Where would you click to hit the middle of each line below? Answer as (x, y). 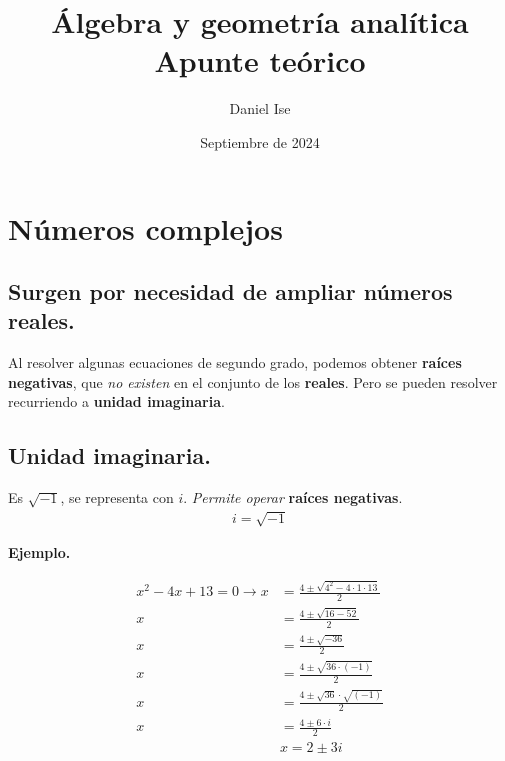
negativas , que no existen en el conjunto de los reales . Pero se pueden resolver (253, 381)
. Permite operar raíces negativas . (293, 497)
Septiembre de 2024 (260, 141)
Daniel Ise (260, 108)
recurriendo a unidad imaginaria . (116, 401)
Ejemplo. (39, 552)
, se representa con (117, 497)
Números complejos (145, 227)
